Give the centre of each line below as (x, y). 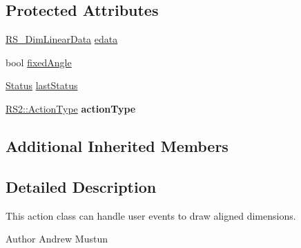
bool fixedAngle (39, 62)
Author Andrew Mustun (57, 239)
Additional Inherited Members (117, 145)
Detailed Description (81, 186)
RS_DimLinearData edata (62, 39)
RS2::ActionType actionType (71, 108)
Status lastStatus (42, 85)
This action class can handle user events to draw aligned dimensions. (151, 215)
